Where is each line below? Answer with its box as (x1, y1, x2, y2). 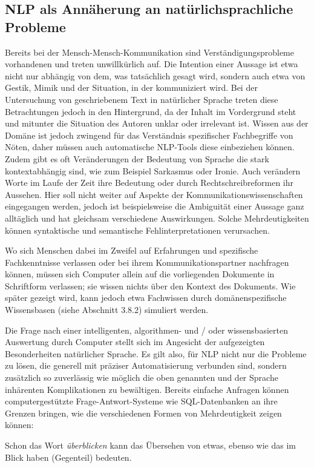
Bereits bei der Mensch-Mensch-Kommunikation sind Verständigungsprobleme (5, 45, 294, 58)
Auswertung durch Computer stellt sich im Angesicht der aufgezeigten (5, 335, 265, 348)
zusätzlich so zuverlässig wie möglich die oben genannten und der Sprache (5, 371, 278, 384)
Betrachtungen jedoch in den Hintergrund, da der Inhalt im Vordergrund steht (5, 105, 296, 117)
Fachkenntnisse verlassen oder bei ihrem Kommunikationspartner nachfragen (5, 255, 289, 268)
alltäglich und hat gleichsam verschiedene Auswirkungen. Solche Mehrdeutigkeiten (5, 211, 309, 224)
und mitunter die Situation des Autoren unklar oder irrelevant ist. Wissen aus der (5, 117, 309, 130)
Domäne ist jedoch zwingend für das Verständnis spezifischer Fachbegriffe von (5, 128, 293, 141)
